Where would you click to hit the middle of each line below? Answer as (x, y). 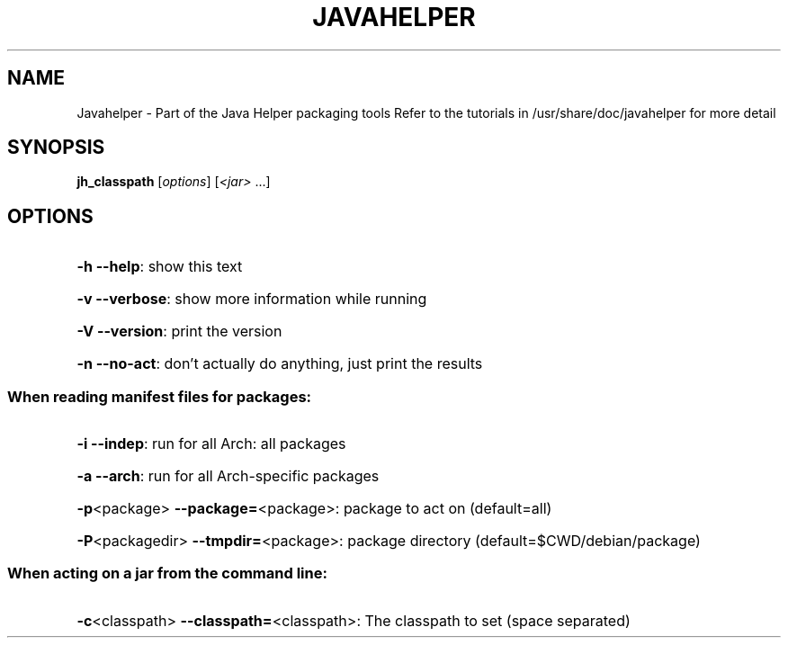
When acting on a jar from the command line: (167, 573)
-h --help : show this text (160, 267)
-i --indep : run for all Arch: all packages (211, 444)
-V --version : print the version (179, 331)
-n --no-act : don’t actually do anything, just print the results (280, 364)
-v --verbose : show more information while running (252, 299)
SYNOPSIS (56, 148)
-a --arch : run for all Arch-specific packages (228, 476)
